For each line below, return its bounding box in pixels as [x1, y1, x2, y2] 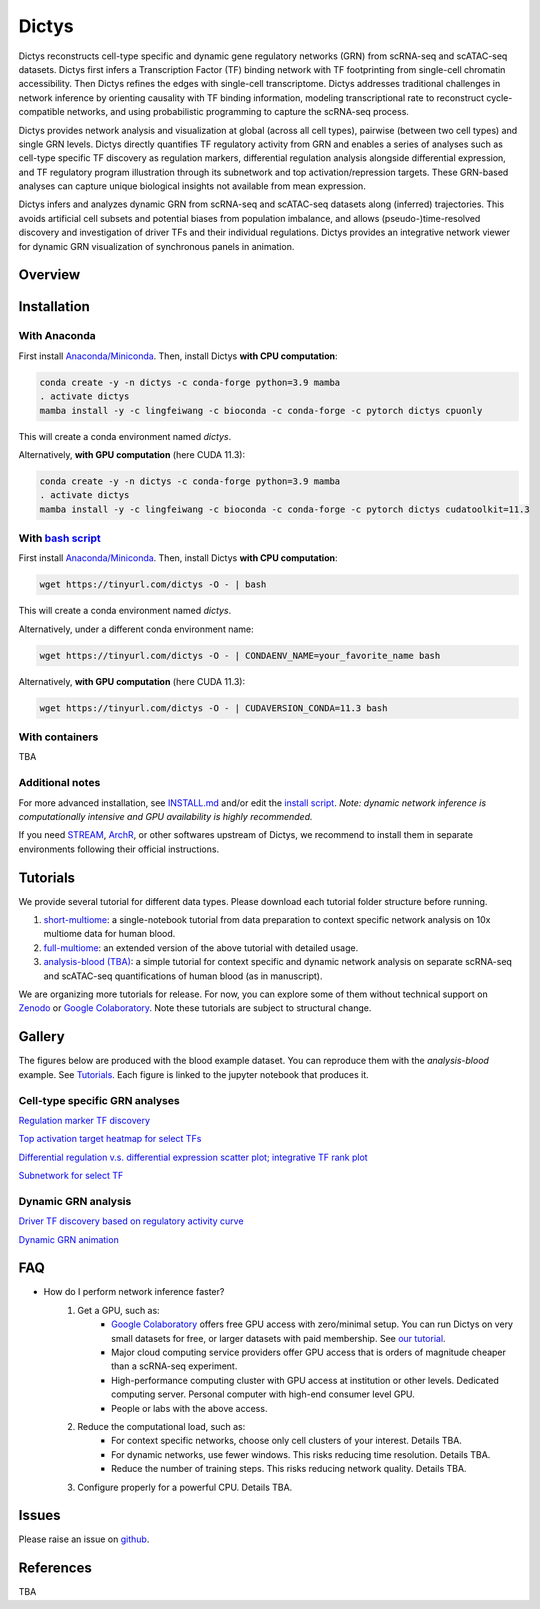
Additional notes [18, 776, 101, 790]
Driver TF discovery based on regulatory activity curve [18, 1215, 244, 1227]
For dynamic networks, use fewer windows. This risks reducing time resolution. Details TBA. [111, 1448, 491, 1460]
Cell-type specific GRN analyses [18, 1093, 180, 1107]
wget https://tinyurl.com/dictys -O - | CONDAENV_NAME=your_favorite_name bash [39, 650, 441, 661]
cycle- [486, 91, 513, 104]
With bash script [18, 531, 101, 545]
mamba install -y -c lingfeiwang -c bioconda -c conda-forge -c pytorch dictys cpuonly [39, 405, 483, 416]
